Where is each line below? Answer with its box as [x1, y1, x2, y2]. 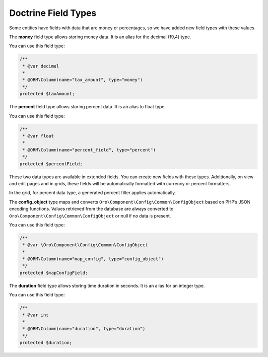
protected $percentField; [19, 161, 83, 166]
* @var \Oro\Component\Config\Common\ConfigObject [22, 242, 148, 248]
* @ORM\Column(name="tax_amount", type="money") [22, 77, 143, 83]
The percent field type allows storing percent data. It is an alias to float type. [9, 104, 166, 110]
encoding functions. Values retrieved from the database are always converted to [9, 206, 174, 212]
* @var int [22, 312, 49, 318]
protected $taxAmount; [19, 91, 75, 97]
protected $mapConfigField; [19, 270, 88, 276]
